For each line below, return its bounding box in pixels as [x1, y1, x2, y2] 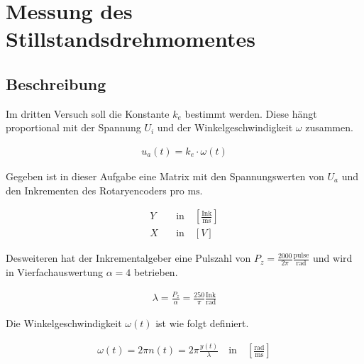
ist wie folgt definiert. [155, 316, 249, 331]
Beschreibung [6, 72, 106, 94]
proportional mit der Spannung [6, 120, 141, 135]
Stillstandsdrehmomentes [6, 24, 255, 53]
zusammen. [305, 120, 353, 135]
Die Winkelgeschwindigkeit [6, 316, 122, 331]
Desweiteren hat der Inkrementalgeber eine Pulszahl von [6, 250, 251, 265]
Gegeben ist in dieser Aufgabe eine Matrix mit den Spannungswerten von [6, 168, 324, 183]
